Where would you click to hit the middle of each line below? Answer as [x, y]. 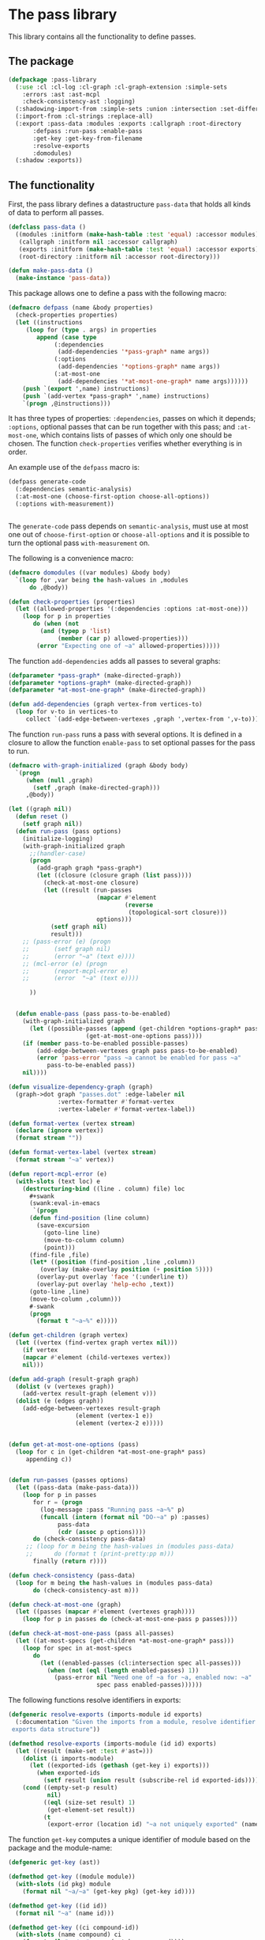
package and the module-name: [60, 1848]
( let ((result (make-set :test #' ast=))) [84, 1751]
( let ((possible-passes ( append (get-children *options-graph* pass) [146, 1029]
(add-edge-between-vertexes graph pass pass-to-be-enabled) [137, 1051]
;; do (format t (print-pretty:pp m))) [100, 1554]
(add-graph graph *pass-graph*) [90, 868]
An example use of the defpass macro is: [74, 468]
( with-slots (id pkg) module [63, 1885]
